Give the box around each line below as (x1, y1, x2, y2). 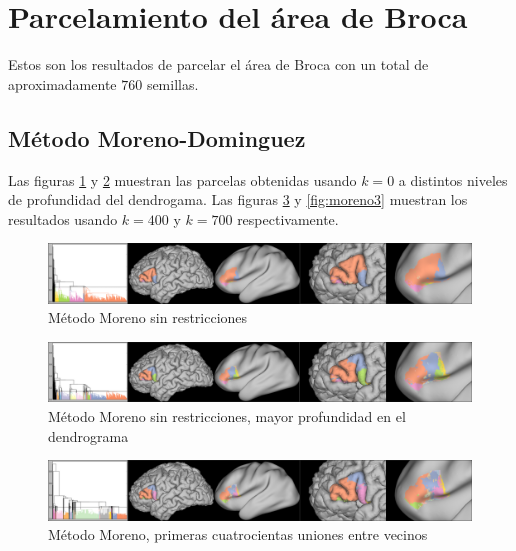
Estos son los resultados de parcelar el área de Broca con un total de (8, 54, 429, 75)
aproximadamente (8, 73, 117, 94)
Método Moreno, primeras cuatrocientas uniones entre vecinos (48, 524, 428, 545)
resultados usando (8, 208, 118, 229)
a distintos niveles (398, 169, 508, 190)
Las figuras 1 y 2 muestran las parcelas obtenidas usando (8, 169, 357, 190)
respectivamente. (237, 208, 339, 229)
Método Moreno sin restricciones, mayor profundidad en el (48, 405, 406, 426)
